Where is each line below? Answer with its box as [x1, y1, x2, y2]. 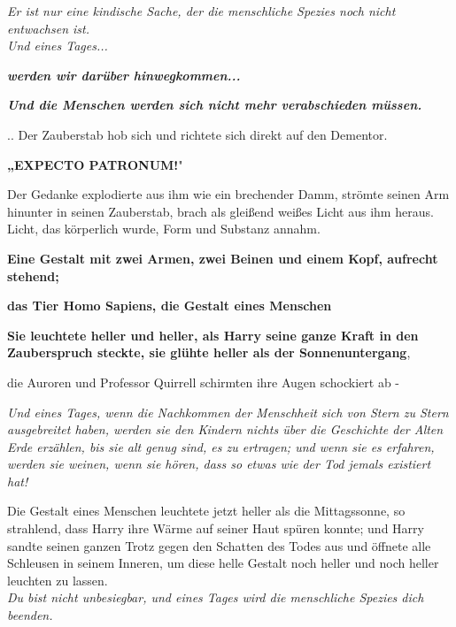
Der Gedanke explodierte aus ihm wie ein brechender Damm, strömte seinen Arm [7, 185, 450, 203]
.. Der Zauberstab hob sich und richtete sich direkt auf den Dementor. [7, 125, 388, 143]
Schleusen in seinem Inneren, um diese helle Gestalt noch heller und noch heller [7, 554, 439, 572]
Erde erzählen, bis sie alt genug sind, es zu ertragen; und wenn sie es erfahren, [7, 437, 435, 455]
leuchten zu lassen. [7, 570, 108, 589]
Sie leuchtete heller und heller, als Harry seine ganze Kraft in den [7, 325, 419, 344]
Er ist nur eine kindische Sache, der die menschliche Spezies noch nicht [7, 2, 396, 19]
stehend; [7, 266, 59, 285]
